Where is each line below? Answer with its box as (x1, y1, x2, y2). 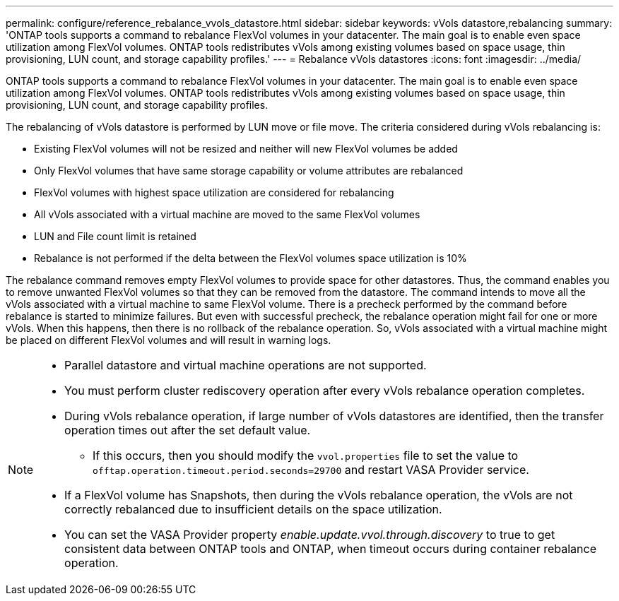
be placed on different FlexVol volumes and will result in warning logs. (6, 334, 331, 346)
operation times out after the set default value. (64, 423, 311, 437)
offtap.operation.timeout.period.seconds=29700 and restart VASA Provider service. (93, 463, 529, 477)
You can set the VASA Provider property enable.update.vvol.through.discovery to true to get (64, 528, 555, 542)
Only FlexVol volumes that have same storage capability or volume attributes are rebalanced (34, 165, 464, 177)
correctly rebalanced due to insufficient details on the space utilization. (64, 502, 442, 516)
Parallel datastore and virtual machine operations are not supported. (64, 358, 427, 372)
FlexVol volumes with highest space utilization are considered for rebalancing (34, 186, 394, 198)
